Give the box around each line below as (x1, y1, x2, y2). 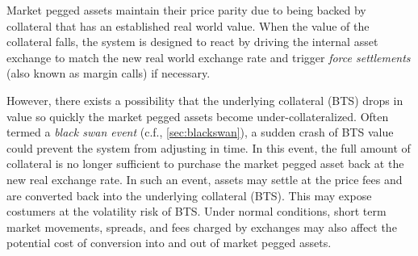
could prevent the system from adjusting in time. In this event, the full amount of (6, 139, 411, 156)
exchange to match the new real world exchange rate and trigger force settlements (6, 48, 411, 65)
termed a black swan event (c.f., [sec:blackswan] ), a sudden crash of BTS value (6, 124, 394, 141)
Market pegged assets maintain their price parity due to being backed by (6, 2, 366, 18)
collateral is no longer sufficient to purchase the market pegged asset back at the (6, 155, 404, 172)
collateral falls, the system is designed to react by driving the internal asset (6, 33, 378, 50)
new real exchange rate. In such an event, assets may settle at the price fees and (6, 170, 403, 187)
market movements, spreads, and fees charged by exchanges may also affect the (6, 218, 397, 235)
